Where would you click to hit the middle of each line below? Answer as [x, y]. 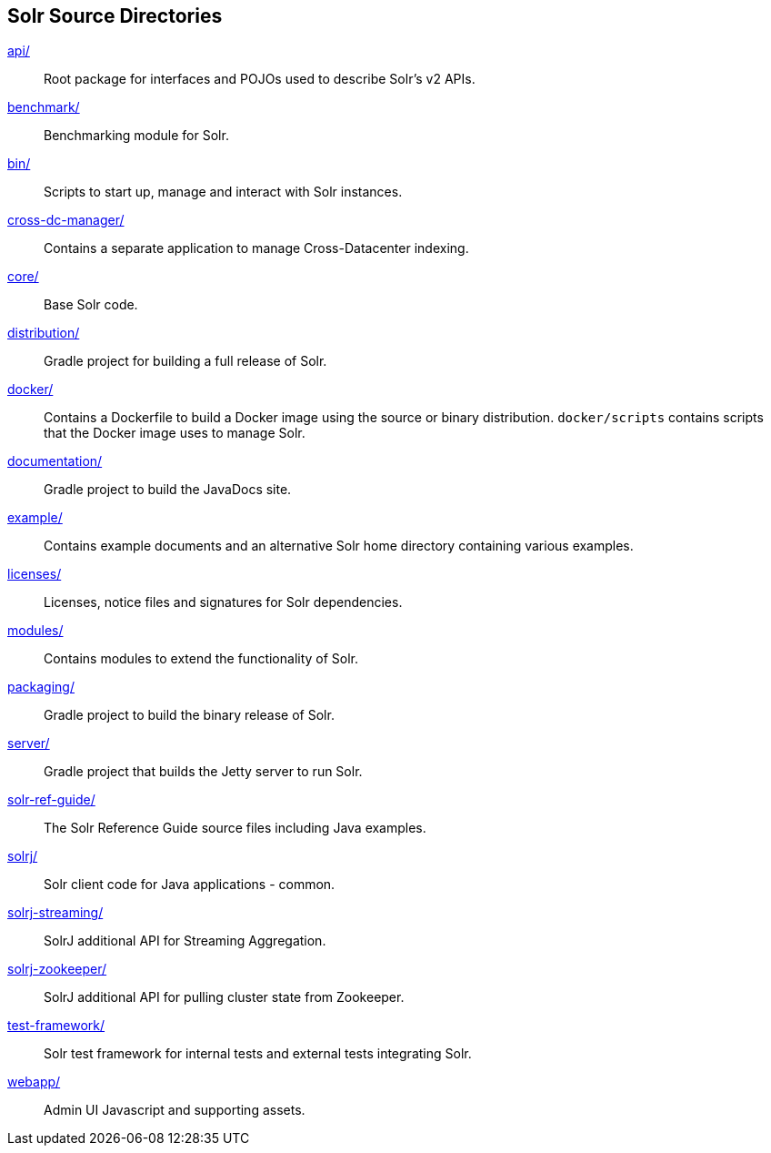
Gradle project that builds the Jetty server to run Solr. [203, 772]
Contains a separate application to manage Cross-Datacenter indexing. [256, 248]
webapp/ [34, 1082]
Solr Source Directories [115, 16]
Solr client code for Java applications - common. [190, 885]
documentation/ [55, 461]
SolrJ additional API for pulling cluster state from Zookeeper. [224, 997]
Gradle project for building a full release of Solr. [185, 361]
